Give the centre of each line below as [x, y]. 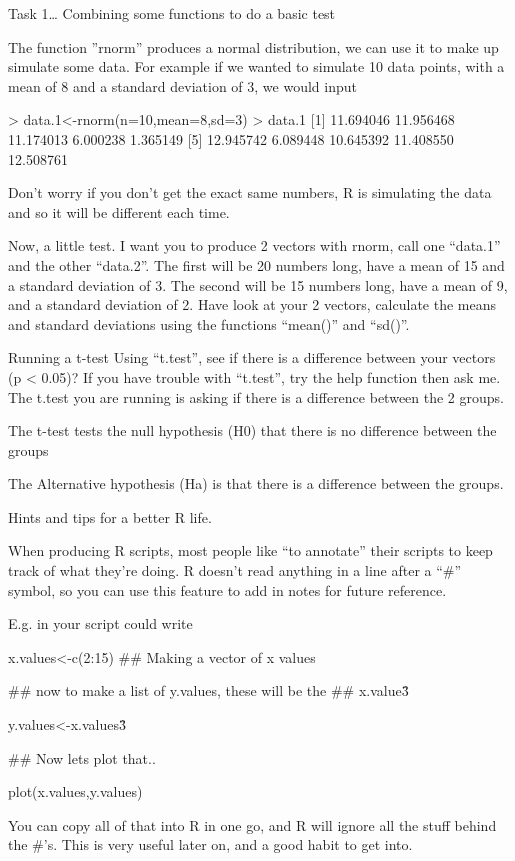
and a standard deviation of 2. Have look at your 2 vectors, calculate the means [252, 304]
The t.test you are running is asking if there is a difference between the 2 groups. [256, 396]
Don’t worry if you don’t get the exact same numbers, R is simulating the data [250, 192]
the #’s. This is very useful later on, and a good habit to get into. [210, 844]
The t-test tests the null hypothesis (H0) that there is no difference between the [252, 430]
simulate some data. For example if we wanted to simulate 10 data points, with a [256, 66]
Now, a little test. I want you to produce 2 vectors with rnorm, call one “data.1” [254, 245]
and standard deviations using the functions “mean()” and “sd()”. [209, 323]
